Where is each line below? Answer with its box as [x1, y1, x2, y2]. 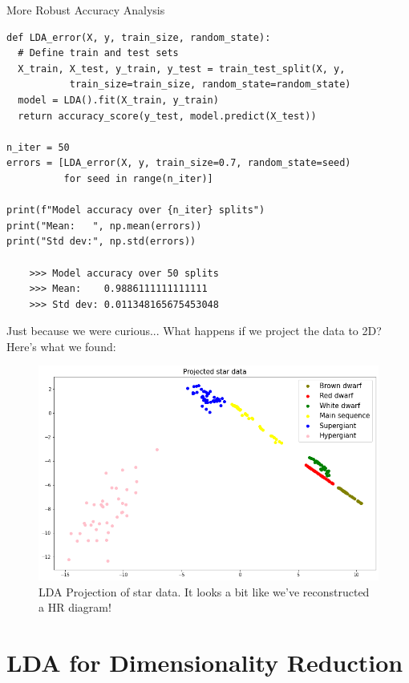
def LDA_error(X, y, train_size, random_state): [6, 31, 271, 43]
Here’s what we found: [6, 337, 116, 354]
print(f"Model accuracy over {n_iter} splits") [6, 204, 265, 216]
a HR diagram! [38, 599, 111, 616]
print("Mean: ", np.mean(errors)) [6, 220, 202, 232]
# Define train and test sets [18, 47, 179, 59]
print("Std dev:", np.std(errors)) [6, 236, 196, 248]
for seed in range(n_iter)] [63, 172, 213, 184]
